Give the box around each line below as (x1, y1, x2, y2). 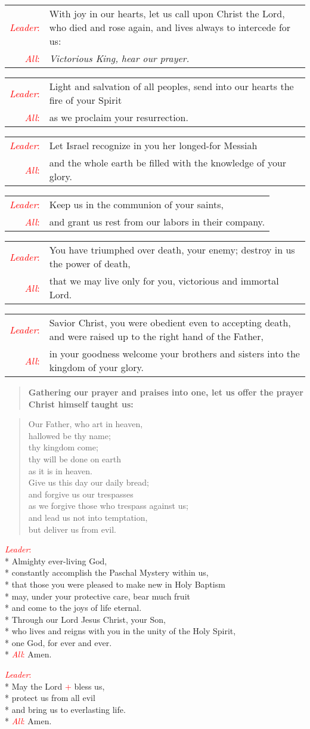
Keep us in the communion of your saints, (49, 197, 224, 211)
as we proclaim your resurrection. (49, 110, 188, 124)
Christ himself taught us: (28, 397, 134, 410)
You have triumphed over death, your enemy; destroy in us (49, 243, 295, 257)
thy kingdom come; (28, 441, 98, 453)
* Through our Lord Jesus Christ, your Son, (5, 613, 166, 625)
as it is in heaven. (28, 464, 92, 477)
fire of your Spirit (49, 93, 122, 107)
